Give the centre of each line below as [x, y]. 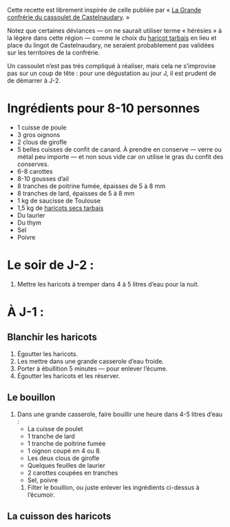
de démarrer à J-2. [34, 81]
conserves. [33, 164]
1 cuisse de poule [42, 127]
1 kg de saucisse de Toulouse [59, 200]
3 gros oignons [39, 134]
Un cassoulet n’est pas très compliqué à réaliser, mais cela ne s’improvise [112, 66]
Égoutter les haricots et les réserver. [69, 375]
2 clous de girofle [42, 142]
